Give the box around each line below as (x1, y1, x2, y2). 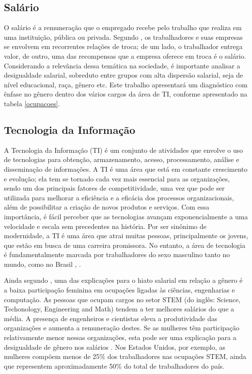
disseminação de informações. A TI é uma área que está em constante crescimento (4, 163, 248, 174)
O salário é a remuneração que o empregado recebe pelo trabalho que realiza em (4, 22, 242, 33)
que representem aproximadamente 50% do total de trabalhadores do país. (4, 360, 225, 371)
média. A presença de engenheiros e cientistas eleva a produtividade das (4, 313, 218, 323)
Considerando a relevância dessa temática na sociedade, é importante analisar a (4, 60, 240, 70)
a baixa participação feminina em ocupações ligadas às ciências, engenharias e (4, 285, 235, 295)
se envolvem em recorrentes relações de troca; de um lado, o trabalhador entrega (4, 41, 243, 51)
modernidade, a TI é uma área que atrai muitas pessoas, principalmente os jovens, (4, 230, 248, 241)
